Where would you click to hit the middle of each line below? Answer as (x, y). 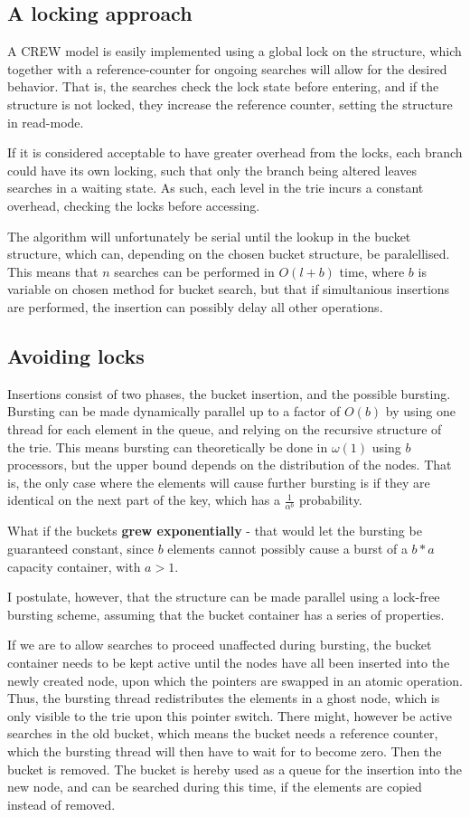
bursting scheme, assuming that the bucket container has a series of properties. (226, 614)
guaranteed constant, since (80, 549)
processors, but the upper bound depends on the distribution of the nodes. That (230, 465)
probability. (331, 500)
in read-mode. (46, 122)
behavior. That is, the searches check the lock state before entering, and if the (223, 86)
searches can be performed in (194, 271)
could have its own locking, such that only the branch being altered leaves (212, 170)
